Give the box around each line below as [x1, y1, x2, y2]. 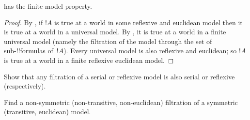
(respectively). [4, 81, 46, 91]
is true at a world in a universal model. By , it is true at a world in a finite [4, 27, 226, 37]
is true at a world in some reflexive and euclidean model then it [54, 17, 243, 27]
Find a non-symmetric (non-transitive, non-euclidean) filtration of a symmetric [4, 97, 238, 107]
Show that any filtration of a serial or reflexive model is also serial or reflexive [4, 71, 235, 81]
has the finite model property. [4, 1, 92, 11]
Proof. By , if [4, 17, 43, 27]
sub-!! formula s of [4, 45, 53, 56]
